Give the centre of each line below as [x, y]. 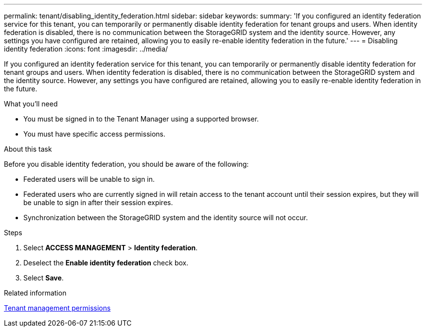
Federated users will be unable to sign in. [89, 179]
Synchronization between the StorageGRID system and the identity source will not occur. [166, 218]
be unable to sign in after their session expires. [98, 202]
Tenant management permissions [57, 308]
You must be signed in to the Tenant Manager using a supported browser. [141, 119]
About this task [28, 149]
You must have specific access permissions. [95, 134]
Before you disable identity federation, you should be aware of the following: [126, 164]
